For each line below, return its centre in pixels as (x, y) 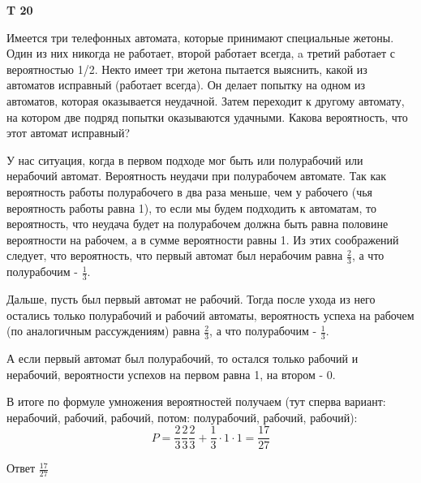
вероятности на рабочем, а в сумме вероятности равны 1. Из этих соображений (203, 239)
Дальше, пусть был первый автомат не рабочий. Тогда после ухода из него (191, 298)
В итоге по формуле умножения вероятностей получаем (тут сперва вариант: (196, 401)
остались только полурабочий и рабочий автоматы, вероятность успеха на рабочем (210, 315)
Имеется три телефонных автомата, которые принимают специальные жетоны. (200, 37)
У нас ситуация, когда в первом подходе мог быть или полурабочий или (185, 160)
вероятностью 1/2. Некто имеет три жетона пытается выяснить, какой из (187, 69)
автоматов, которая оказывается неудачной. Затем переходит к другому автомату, (206, 100)
